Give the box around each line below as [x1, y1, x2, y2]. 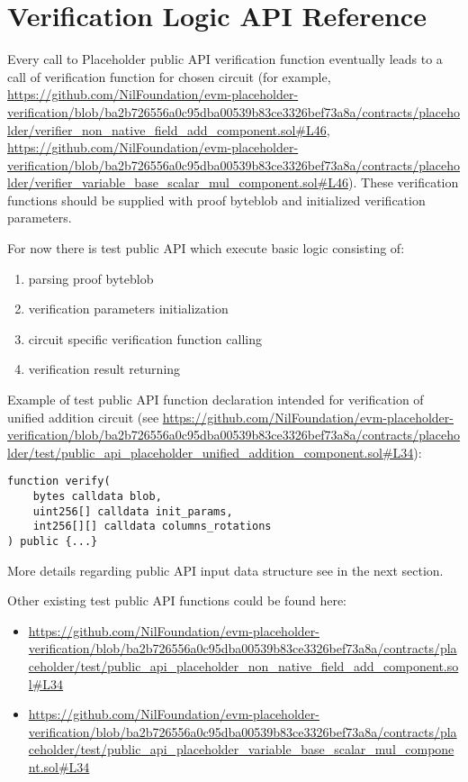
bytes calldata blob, [32, 490, 162, 504]
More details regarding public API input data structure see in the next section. [7, 560, 444, 579]
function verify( [7, 475, 111, 488]
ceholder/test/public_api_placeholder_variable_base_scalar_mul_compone [28, 740, 454, 759]
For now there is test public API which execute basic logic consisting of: [7, 239, 405, 258]
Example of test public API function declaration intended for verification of [7, 390, 424, 409]
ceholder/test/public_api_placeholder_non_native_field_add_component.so [28, 657, 459, 676]
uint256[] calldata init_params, [32, 505, 233, 518]
